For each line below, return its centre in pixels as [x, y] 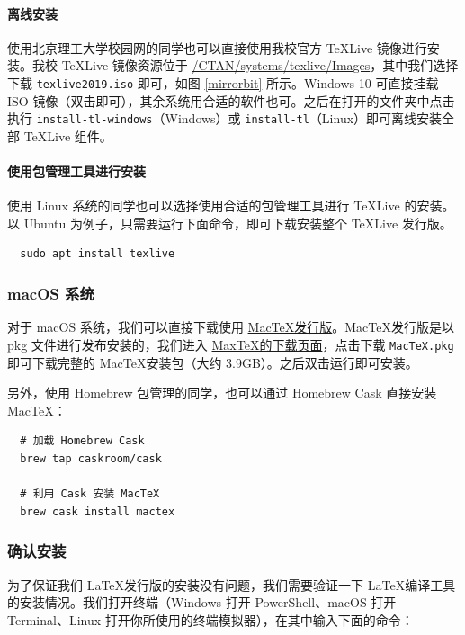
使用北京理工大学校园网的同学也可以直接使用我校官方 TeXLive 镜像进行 [217, 47]
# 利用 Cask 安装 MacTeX [90, 494]
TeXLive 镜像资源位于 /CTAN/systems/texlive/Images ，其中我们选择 [260, 65]
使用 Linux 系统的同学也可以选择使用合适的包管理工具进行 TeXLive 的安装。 [231, 206]
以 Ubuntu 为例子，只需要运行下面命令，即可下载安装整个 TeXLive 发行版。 [230, 223]
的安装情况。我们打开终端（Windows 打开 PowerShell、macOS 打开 [202, 602]
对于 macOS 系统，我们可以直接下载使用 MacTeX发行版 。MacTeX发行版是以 [231, 327]
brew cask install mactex [98, 511]
